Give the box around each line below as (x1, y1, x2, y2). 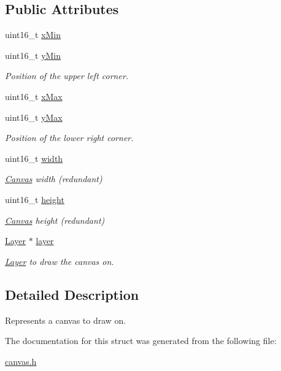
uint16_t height (5, 193, 64, 205)
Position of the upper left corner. (5, 69, 129, 82)
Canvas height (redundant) (5, 213, 105, 226)
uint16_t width (5, 151, 63, 164)
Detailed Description (5, 285, 139, 304)
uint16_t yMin (5, 48, 61, 61)
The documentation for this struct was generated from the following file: (5, 334, 277, 347)
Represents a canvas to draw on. (5, 313, 126, 326)
